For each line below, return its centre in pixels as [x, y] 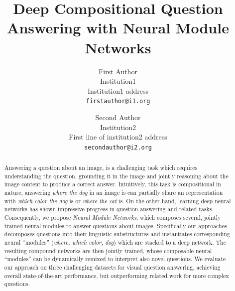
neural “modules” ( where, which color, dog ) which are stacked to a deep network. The [115, 242]
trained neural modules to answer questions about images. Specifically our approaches [116, 225]
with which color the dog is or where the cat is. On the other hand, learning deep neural [117, 201]
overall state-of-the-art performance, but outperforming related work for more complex [117, 275]
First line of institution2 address [118, 137]
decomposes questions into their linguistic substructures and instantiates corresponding [117, 234]
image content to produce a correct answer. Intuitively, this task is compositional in [113, 184]
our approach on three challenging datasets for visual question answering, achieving [112, 267]
